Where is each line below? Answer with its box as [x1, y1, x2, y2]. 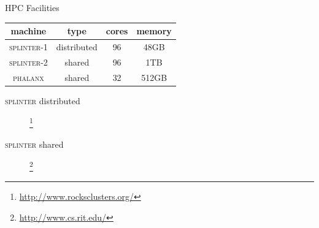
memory [136, 25, 172, 37]
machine [10, 25, 47, 37]
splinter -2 [9, 55, 48, 68]
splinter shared [5, 137, 64, 150]
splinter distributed [5, 94, 80, 107]
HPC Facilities [5, 1, 60, 13]
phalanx [13, 70, 44, 83]
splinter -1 [9, 40, 48, 53]
